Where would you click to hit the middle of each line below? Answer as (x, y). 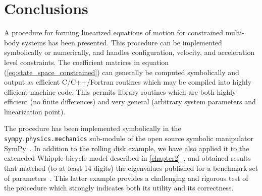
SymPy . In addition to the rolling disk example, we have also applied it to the (127, 148)
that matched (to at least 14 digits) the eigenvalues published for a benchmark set (131, 168)
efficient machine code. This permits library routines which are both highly (120, 91)
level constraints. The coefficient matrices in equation (87, 62)
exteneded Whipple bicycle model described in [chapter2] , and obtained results (127, 158)
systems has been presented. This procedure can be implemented (122, 42)
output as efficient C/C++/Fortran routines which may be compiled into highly (128, 82)
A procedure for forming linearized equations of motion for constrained (114, 32)
